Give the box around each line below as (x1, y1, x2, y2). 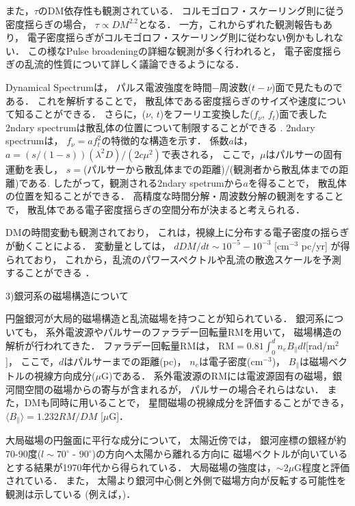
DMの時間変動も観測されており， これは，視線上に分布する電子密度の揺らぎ (5, 225, 350, 239)
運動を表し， (5, 161, 63, 176)
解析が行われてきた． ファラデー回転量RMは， (5, 338, 215, 352)
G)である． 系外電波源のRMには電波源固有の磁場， (101, 369, 333, 383)
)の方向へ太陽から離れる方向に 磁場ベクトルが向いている (92, 447, 348, 461)
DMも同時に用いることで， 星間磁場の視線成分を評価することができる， (24, 395, 350, 410)
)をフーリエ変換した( (159, 107, 254, 121)
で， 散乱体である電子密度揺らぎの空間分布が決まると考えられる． (5, 202, 305, 216)
